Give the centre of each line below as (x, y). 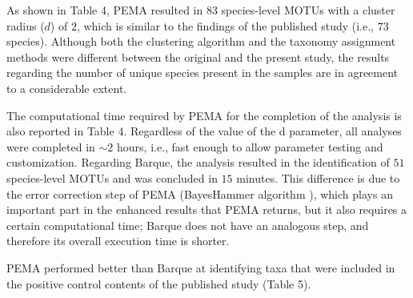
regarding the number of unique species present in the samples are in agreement (202, 72)
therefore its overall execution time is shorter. (118, 241)
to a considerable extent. (67, 88)
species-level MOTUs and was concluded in (112, 177)
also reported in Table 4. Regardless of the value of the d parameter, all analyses (204, 131)
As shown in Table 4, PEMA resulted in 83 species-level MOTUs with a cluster (201, 10)
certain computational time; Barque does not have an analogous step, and (188, 225)
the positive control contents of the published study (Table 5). (159, 283)
